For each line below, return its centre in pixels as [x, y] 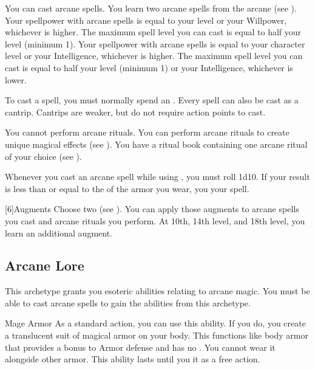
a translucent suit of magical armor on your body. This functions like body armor [157, 335]
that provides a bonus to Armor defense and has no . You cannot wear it [140, 347]
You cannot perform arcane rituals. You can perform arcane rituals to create [147, 132]
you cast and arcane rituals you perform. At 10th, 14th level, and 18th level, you [155, 220]
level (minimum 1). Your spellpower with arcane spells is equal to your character [155, 43]
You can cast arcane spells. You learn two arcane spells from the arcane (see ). [151, 8]
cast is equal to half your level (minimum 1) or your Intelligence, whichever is [149, 67]
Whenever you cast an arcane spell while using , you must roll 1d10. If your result [157, 177]
